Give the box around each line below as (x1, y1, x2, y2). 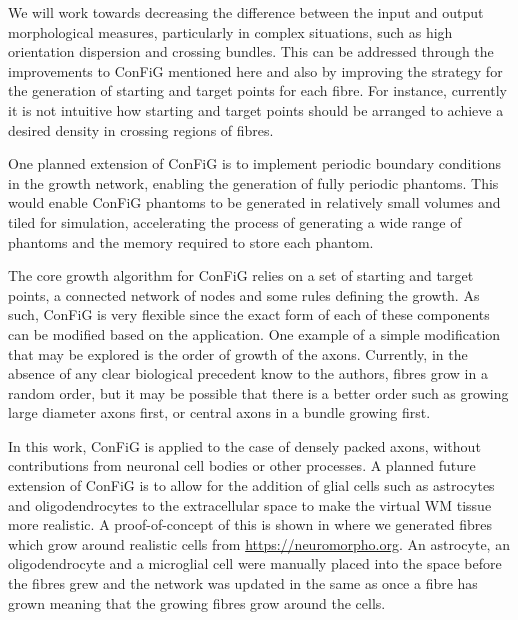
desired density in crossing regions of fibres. (8, 119, 274, 140)
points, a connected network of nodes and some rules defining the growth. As (8, 284, 480, 305)
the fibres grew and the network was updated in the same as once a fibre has (8, 573, 478, 594)
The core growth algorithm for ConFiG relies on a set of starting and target (8, 265, 474, 286)
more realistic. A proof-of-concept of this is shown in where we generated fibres (8, 514, 492, 535)
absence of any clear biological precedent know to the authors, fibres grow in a (8, 363, 488, 384)
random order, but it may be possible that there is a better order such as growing (8, 382, 509, 403)
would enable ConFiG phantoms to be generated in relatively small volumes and (8, 192, 501, 213)
